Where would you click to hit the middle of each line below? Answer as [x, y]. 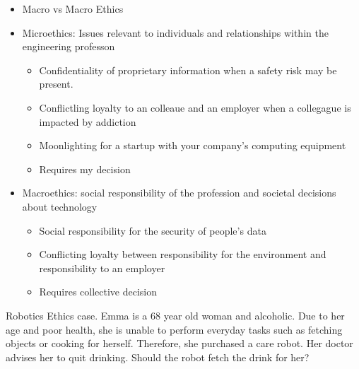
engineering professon [69, 46]
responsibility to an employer [102, 268]
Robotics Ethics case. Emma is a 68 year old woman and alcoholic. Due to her [175, 315]
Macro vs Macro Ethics [73, 8]
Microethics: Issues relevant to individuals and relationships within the [175, 32]
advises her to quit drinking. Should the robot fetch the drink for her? [158, 357]
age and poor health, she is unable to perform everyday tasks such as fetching [174, 329]
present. [56, 84]
